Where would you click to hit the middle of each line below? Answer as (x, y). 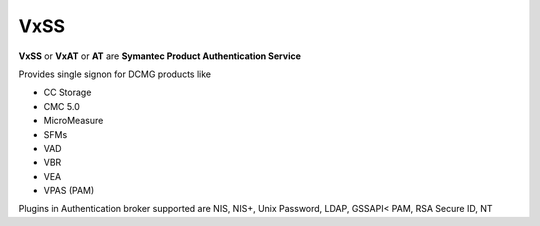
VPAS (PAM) (69, 191)
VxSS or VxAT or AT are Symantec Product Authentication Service (160, 56)
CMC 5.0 (61, 106)
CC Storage (67, 92)
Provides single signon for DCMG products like (115, 74)
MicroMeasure (73, 121)
